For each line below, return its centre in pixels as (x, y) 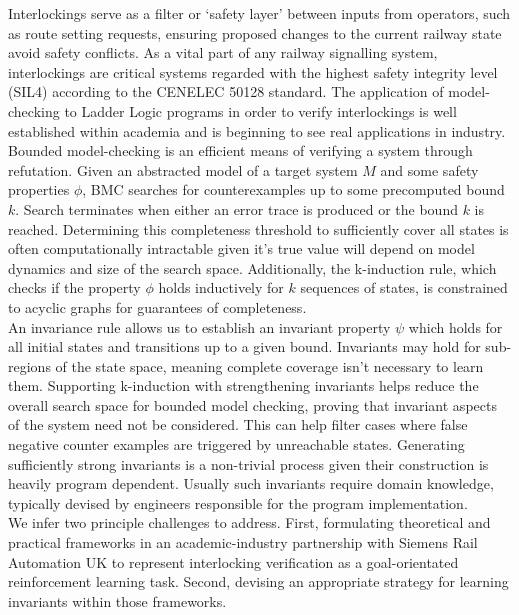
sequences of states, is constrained (404, 287)
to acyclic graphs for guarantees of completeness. (157, 306)
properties (39, 189)
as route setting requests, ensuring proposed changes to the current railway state (255, 32)
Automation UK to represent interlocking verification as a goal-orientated (233, 561)
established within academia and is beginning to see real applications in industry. (257, 130)
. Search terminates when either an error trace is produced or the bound (236, 208)
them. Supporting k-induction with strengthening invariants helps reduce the (243, 385)
